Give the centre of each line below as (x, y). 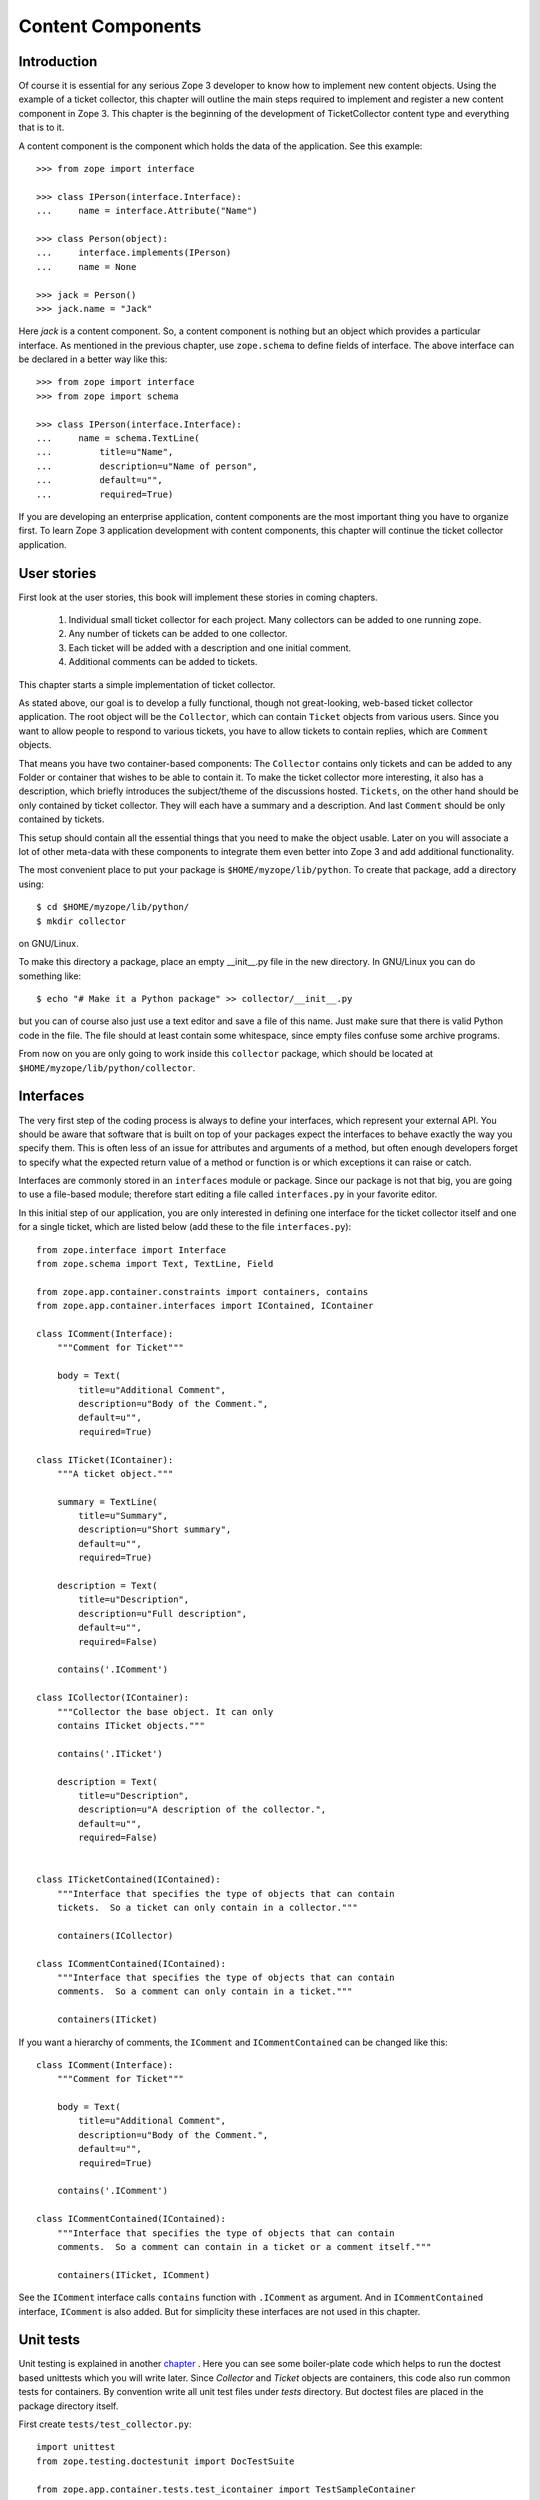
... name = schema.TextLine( (118, 438)
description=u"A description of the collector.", (202, 1809)
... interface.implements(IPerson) (134, 253)
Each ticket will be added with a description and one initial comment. (210, 647)
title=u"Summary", (123, 1516)
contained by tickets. (61, 819)
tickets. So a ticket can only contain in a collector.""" (207, 1908)
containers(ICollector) (115, 1935)
